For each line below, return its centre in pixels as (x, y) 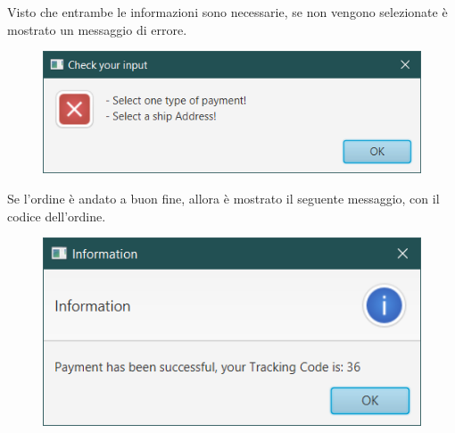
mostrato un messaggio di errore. (97, 29)
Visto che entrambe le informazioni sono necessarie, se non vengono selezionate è (227, 12)
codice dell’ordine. (57, 216)
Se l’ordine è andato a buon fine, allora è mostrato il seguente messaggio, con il (223, 199)
